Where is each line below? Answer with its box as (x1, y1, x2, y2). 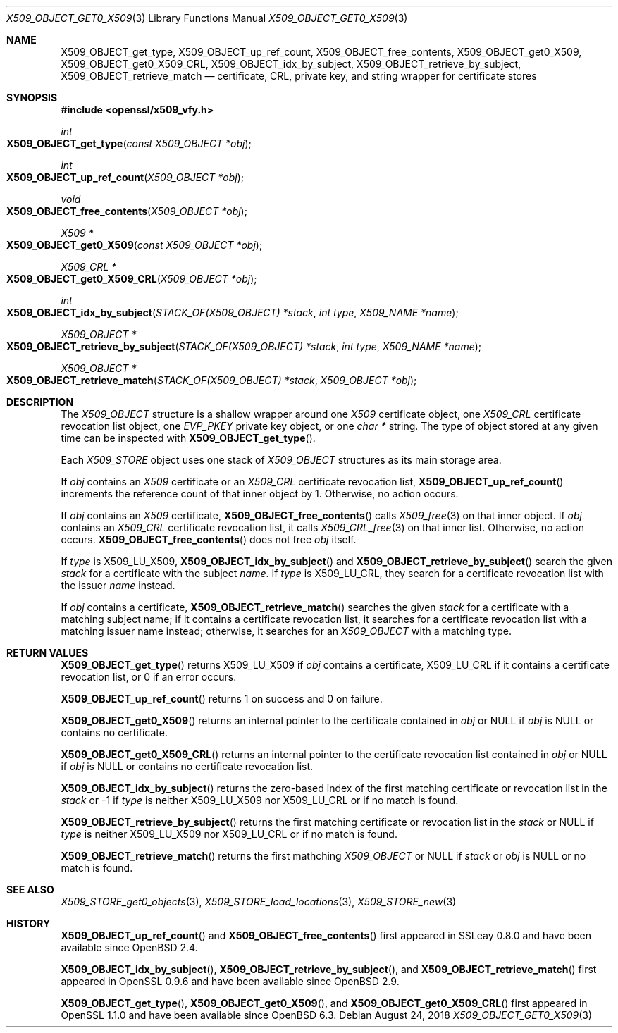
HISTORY (6, 917, 51, 929)
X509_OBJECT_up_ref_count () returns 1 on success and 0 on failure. (61, 693, 383, 705)
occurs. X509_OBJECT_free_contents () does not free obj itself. (61, 533, 357, 545)
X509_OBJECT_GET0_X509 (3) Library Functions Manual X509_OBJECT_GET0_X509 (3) (6, 12, 408, 24)
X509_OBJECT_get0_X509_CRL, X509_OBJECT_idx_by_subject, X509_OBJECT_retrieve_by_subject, (61, 58, 521, 70)
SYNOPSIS (6, 92, 58, 104)
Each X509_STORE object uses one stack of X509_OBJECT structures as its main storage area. (61, 454, 502, 466)
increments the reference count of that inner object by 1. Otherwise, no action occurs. (61, 488, 459, 500)
